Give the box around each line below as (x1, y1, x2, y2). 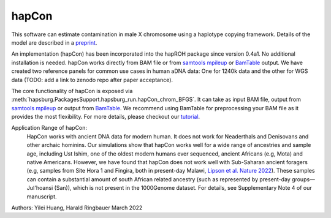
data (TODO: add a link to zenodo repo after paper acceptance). (11, 76, 173, 83)
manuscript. (26, 193, 58, 200)
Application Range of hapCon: (11, 124, 88, 132)
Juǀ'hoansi (26, 184, 53, 192)
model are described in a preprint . (11, 39, 97, 46)
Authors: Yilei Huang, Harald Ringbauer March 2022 (11, 204, 143, 211)
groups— (291, 175, 316, 183)
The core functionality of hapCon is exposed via (11, 87, 133, 94)
